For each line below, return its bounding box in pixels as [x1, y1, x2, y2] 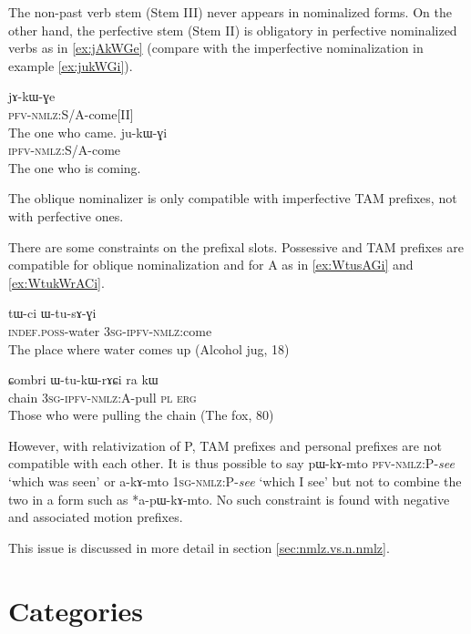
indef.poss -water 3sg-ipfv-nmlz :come [8, 321, 212, 340]
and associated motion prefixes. [8, 507, 183, 527]
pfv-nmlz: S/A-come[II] [8, 104, 134, 123]
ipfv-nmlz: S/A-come [8, 140, 121, 159]
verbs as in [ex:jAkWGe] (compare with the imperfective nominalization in [8, 38, 424, 57]
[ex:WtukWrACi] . [8, 272, 105, 291]
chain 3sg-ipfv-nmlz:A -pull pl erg [8, 387, 197, 406]
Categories [8, 591, 144, 629]
